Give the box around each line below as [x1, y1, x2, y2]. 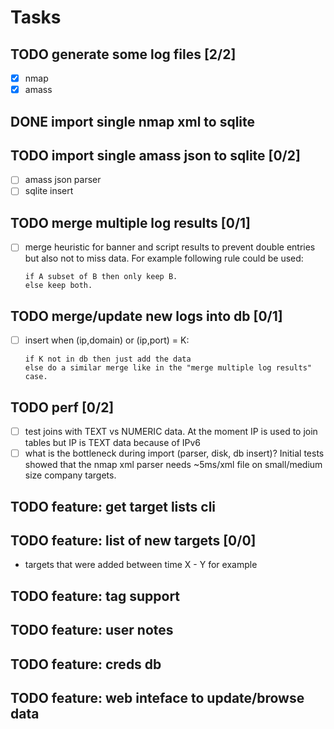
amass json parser [24, 174, 102, 186]
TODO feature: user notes [10, 622, 174, 639]
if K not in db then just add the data [24, 354, 192, 365]
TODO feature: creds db [10, 656, 162, 673]
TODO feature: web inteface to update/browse [10, 689, 305, 706]
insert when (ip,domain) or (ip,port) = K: [24, 334, 190, 346]
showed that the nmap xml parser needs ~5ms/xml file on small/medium [24, 459, 323, 471]
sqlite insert [24, 185, 74, 197]
